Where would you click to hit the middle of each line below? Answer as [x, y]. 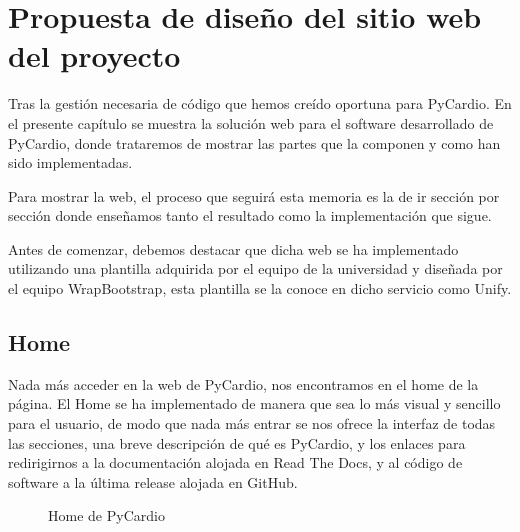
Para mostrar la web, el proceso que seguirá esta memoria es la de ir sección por [254, 195]
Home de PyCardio [106, 515]
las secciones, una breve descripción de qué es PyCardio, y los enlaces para [237, 442]
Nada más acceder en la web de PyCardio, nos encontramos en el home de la [243, 383]
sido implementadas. [70, 162]
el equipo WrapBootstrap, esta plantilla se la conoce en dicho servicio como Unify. [260, 288]
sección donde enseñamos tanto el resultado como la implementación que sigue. [250, 215]
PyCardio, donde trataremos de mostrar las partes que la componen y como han [254, 142]
